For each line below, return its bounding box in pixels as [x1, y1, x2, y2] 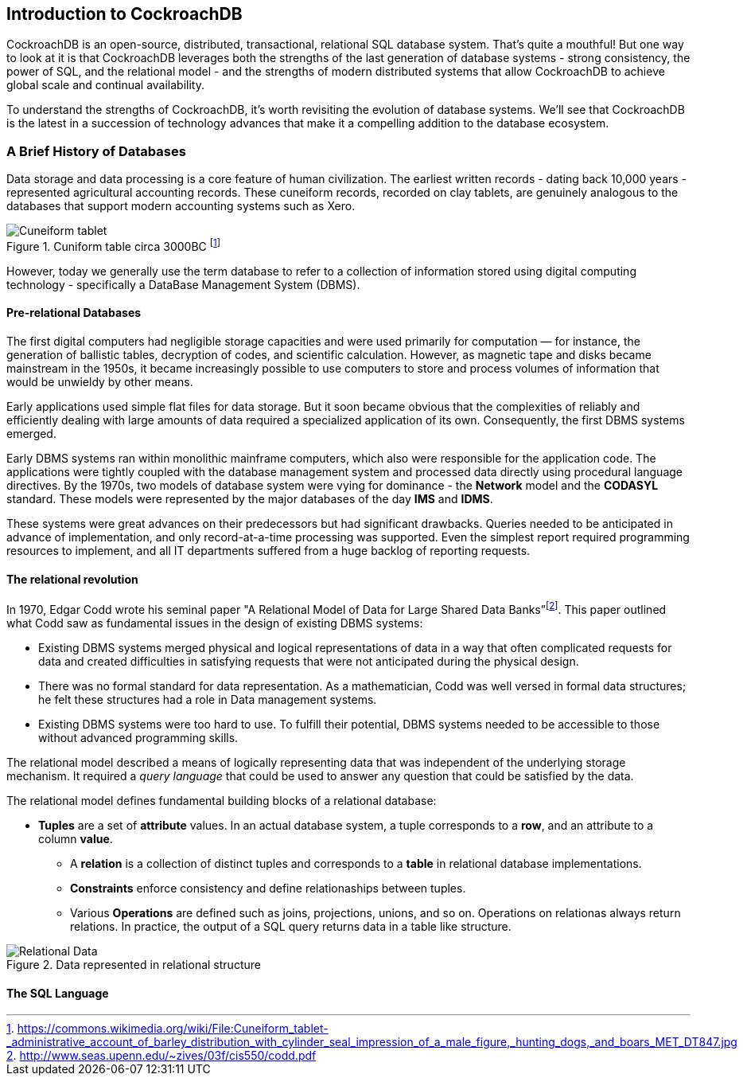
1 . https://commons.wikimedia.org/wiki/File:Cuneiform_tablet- [6, 1021, 329, 1036]
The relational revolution [6, 572, 138, 586]
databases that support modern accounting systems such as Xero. [6, 199, 356, 213]
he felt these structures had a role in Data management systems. [38, 692, 377, 706]
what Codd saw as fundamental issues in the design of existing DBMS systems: [6, 615, 423, 630]
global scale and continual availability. [6, 78, 205, 92]
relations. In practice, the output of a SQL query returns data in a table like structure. [70, 919, 512, 933]
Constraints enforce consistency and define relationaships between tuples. [70, 881, 466, 895]
